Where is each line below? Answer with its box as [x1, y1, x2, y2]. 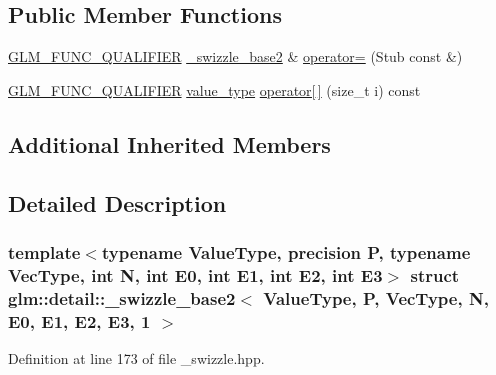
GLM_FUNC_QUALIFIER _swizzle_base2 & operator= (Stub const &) [8, 46, 463, 67]
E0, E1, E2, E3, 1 [8, 308, 151, 333]
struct [410, 262, 460, 287]
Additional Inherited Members [8, 128, 331, 159]
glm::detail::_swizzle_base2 [8, 285, 236, 310]
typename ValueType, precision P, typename [101, 239, 471, 264]
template [8, 239, 81, 264]
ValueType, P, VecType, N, [263, 285, 489, 310]
